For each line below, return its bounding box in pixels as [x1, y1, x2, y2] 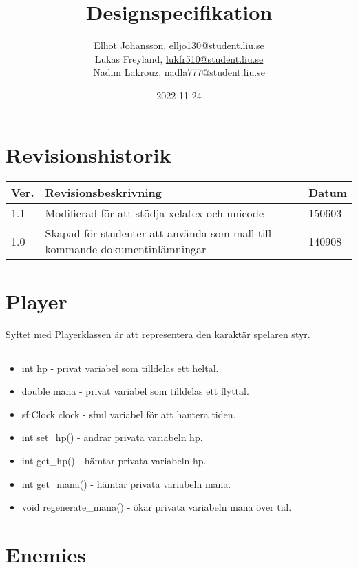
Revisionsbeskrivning [45, 184, 162, 201]
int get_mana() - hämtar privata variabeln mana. [21, 476, 231, 491]
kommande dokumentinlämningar [45, 241, 207, 257]
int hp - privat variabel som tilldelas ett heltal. [21, 360, 219, 375]
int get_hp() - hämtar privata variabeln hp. [21, 453, 207, 467]
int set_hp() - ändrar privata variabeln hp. [21, 430, 203, 444]
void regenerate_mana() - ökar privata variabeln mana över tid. [21, 500, 292, 514]
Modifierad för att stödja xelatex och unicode [45, 205, 264, 222]
